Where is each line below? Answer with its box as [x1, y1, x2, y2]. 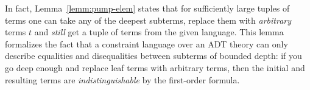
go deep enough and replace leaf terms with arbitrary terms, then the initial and [5, 61, 305, 74]
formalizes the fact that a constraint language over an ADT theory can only [5, 37, 288, 50]
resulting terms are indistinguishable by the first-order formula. [5, 73, 240, 86]
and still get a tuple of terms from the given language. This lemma [34, 26, 284, 38]
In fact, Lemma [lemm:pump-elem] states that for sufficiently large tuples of [5, 2, 290, 14]
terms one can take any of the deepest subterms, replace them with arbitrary [5, 13, 291, 26]
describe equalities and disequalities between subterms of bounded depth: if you [5, 49, 302, 62]
